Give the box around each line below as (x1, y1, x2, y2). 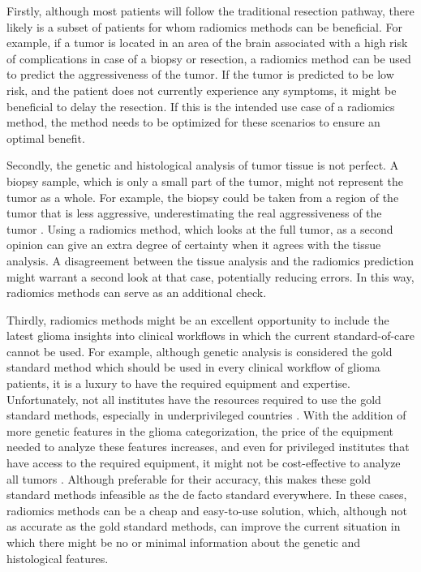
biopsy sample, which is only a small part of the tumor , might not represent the (6, 172, 403, 189)
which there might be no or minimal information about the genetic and (6, 534, 361, 550)
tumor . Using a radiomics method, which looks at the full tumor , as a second (6, 220, 393, 237)
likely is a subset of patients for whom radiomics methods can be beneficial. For (6, 18, 403, 35)
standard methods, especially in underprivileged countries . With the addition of (6, 406, 406, 424)
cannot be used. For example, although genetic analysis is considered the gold (6, 342, 393, 359)
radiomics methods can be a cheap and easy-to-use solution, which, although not (6, 501, 407, 518)
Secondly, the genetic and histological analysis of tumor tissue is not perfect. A (6, 157, 399, 174)
